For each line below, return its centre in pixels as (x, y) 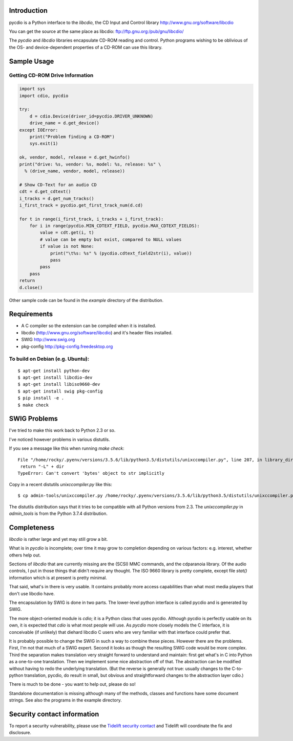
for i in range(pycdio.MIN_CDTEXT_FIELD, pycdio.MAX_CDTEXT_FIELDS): (115, 226)
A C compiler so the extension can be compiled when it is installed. (89, 326)
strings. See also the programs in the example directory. (65, 700)
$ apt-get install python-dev (54, 370)
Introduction (28, 11)
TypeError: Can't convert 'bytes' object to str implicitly (91, 473)
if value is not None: (67, 246)
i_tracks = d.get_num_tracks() (57, 198)
